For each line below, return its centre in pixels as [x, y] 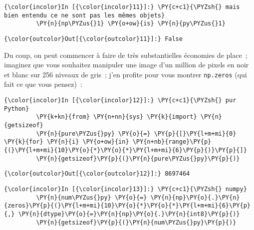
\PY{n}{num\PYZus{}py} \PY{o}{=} [92, 197]
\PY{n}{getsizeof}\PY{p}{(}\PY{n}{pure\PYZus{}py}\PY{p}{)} [138, 158]
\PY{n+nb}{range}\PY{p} [172, 142]
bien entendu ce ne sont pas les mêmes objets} [85, 15]
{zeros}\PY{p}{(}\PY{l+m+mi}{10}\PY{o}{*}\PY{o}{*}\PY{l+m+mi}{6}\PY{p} [127, 206]
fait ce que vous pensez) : [43, 84]
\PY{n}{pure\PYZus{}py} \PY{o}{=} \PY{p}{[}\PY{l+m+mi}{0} [136, 133]
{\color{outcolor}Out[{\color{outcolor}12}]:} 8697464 [97, 174]
